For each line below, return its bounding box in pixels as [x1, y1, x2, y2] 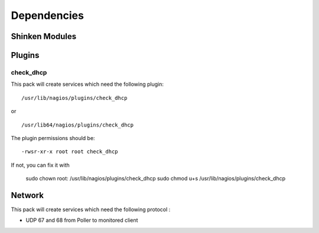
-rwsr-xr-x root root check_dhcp [21, 148, 118, 155]
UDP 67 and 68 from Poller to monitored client [25, 216, 138, 224]
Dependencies [11, 9, 84, 22]
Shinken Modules [11, 31, 77, 41]
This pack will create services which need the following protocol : [11, 206, 171, 213]
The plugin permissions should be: [11, 134, 95, 141]
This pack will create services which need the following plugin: [11, 80, 164, 88]
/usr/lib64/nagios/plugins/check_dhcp [21, 121, 134, 128]
